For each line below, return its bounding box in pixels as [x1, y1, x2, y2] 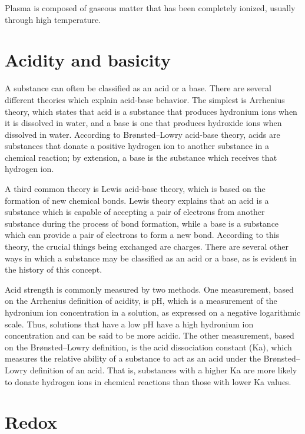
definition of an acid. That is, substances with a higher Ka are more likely [30, 363, 297, 376]
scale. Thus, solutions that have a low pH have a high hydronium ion [5, 317, 254, 330]
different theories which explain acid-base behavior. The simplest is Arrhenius [5, 93, 285, 105]
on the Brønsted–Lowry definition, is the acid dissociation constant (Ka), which [5, 340, 292, 353]
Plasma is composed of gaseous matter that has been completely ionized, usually [5, 2, 296, 14]
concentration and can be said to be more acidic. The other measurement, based [5, 329, 294, 342]
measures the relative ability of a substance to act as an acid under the [5, 352, 261, 365]
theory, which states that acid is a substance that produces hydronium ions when [5, 105, 297, 117]
